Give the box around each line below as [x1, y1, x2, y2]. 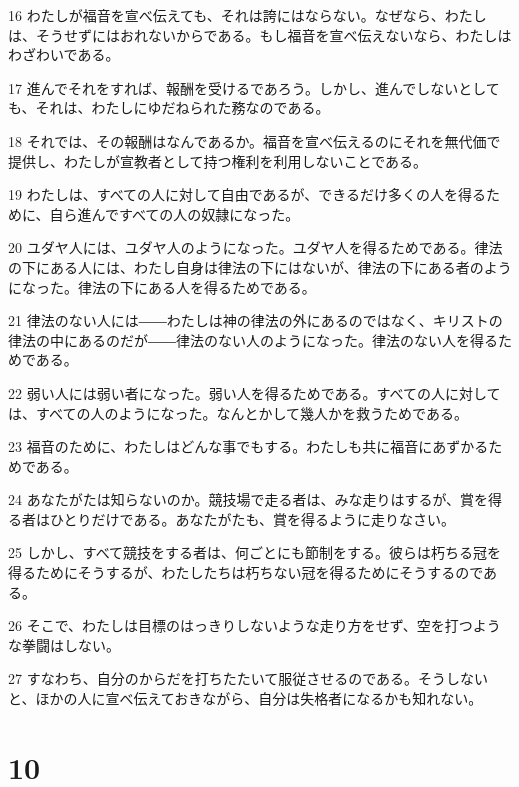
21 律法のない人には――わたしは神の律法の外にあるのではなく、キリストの [8, 310, 503, 331]
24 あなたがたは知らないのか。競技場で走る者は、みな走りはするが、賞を [8, 489, 489, 510]
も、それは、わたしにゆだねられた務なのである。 [8, 97, 330, 118]
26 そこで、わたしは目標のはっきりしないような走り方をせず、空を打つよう [8, 615, 501, 636]
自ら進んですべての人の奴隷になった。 [49, 203, 300, 224]
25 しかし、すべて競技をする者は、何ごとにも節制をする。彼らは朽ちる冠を [8, 542, 502, 563]
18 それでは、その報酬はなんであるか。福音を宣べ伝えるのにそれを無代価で [8, 130, 501, 151]
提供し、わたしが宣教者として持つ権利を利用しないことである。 [8, 150, 428, 171]
